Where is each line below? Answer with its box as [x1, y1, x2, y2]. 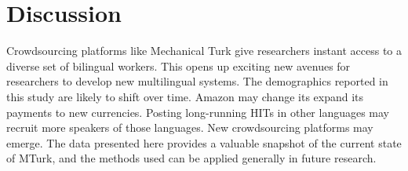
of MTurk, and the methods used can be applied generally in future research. [6, 150, 377, 166]
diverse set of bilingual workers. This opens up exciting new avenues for [6, 57, 351, 74]
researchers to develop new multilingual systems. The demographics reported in [6, 73, 388, 89]
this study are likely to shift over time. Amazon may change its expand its [6, 88, 364, 104]
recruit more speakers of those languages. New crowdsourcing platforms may [6, 119, 373, 136]
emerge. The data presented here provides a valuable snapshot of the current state [6, 134, 402, 151]
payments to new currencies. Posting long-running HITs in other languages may [6, 104, 390, 120]
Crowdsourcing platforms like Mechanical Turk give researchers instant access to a [6, 42, 402, 59]
